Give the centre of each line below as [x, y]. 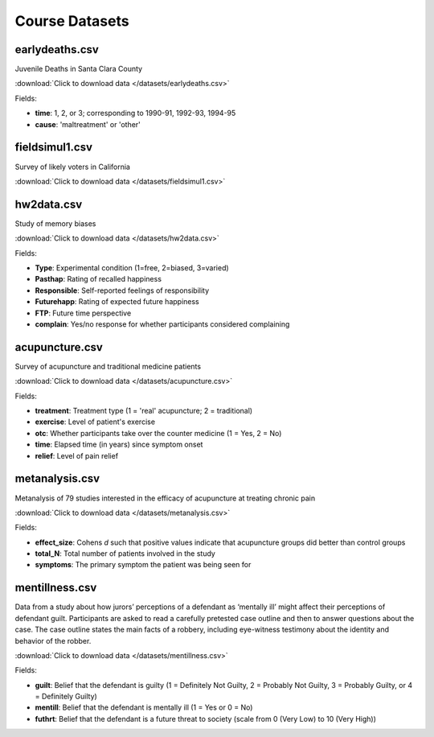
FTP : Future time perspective [83, 313]
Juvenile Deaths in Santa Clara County [79, 69]
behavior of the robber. [53, 640]
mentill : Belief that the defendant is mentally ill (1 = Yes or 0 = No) [144, 707]
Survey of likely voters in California [72, 167]
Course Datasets [72, 21]
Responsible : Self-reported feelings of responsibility [122, 290]
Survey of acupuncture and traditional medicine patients [108, 366]
